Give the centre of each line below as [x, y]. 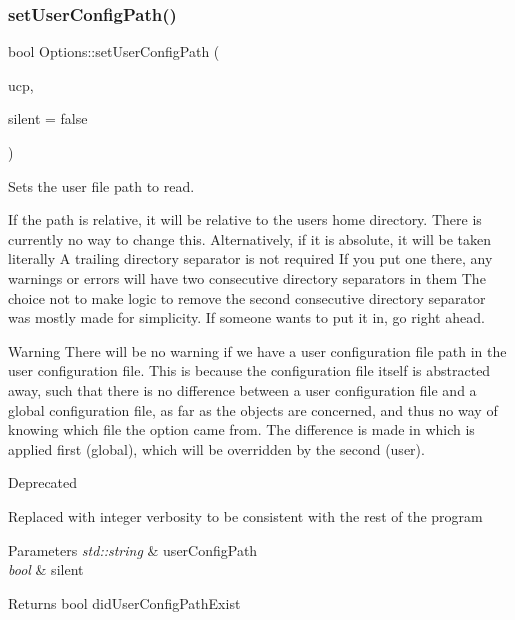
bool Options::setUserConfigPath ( [114, 51]
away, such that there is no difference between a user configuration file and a [242, 389]
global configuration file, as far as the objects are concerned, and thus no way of [253, 409]
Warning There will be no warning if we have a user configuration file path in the [257, 350]
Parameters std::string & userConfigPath [133, 549]
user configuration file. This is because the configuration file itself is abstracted [249, 370]
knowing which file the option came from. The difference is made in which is [241, 429]
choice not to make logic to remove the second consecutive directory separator [247, 297]
